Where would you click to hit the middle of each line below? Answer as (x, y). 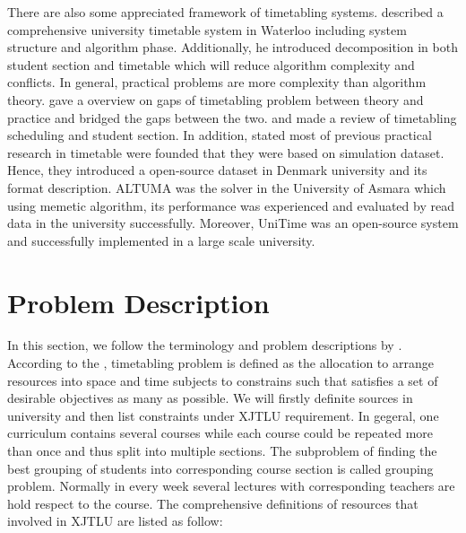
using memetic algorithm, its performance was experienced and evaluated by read (231, 205)
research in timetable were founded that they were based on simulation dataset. (226, 152)
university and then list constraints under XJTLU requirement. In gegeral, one (223, 415)
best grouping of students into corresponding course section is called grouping (220, 468)
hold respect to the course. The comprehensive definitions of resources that (213, 503)
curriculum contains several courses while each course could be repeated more (220, 433)
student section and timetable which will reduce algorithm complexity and (211, 64)
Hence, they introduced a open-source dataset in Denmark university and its (217, 170)
